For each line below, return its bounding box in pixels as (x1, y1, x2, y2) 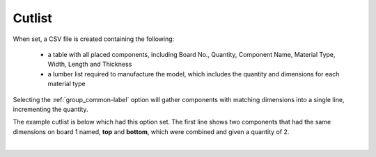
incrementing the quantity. (13, 105, 88, 113)
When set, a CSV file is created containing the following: (13, 35, 175, 43)
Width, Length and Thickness (47, 60, 132, 69)
